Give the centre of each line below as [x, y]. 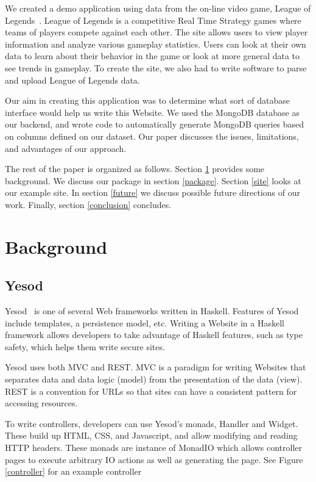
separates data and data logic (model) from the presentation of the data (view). [154, 379]
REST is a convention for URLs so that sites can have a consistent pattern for [151, 391]
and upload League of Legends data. [72, 80]
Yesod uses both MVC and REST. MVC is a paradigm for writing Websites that [156, 367]
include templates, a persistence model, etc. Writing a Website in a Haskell [145, 322]
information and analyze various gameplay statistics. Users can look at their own [156, 44]
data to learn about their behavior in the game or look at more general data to [153, 56]
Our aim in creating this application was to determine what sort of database [147, 100]
